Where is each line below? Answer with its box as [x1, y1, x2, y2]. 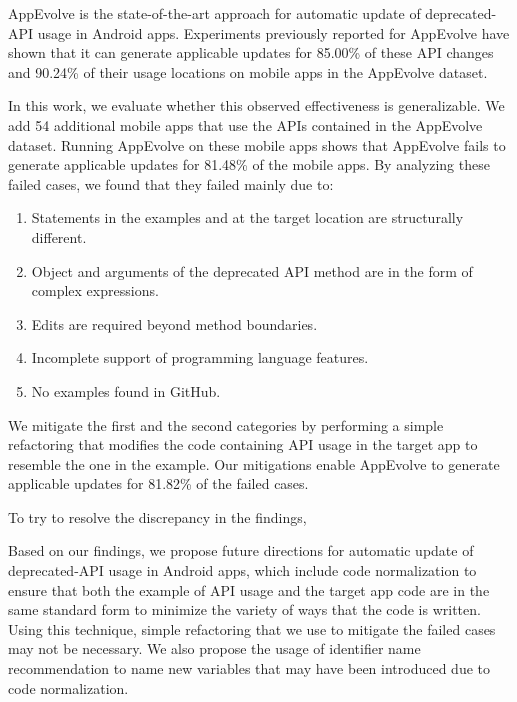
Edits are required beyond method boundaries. [31, 313, 318, 334]
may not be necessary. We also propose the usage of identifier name [8, 638, 421, 659]
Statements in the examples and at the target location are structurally [31, 207, 464, 228]
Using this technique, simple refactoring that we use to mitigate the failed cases [8, 618, 496, 639]
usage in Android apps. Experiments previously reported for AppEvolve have [37, 22, 510, 43]
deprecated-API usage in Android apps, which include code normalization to [8, 560, 477, 581]
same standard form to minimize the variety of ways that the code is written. [8, 599, 481, 620]
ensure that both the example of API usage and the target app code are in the [8, 579, 490, 600]
